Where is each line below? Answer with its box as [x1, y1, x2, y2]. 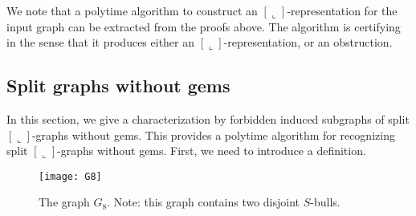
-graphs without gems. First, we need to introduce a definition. [57, 142, 366, 159]
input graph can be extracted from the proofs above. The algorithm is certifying [6, 18, 401, 35]
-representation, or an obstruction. [223, 34, 393, 51]
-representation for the [287, 2, 398, 18]
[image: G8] [39, 170, 102, 182]
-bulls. [310, 194, 341, 210]
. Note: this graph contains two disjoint [107, 194, 300, 210]
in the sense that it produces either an [6, 34, 195, 51]
